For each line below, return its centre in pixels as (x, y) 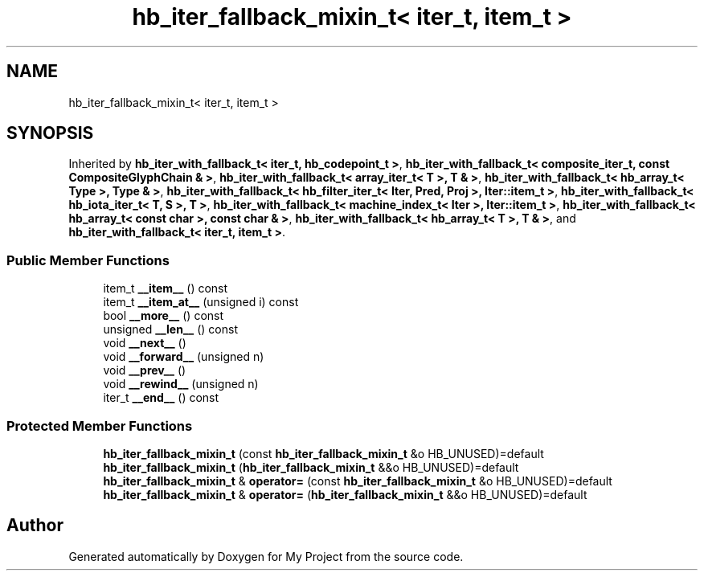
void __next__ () (145, 343)
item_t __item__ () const (166, 288)
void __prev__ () (145, 370)
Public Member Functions (88, 260)
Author (35, 526)
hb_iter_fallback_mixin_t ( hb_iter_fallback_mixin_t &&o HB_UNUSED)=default (311, 467)
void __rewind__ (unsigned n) (181, 384)
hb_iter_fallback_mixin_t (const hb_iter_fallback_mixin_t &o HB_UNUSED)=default (323, 453)
